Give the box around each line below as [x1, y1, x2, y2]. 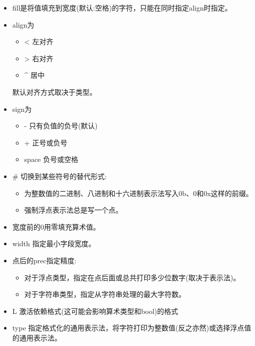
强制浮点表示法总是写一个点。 [24, 205, 123, 215]
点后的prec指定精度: [12, 255, 77, 265]
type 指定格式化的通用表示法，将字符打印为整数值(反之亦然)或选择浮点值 [12, 322, 251, 333]
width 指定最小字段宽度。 [12, 238, 96, 249]
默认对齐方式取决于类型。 [12, 86, 97, 97]
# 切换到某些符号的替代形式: [12, 170, 107, 181]
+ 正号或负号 [24, 137, 68, 147]
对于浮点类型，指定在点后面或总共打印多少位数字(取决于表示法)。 [24, 272, 240, 282]
